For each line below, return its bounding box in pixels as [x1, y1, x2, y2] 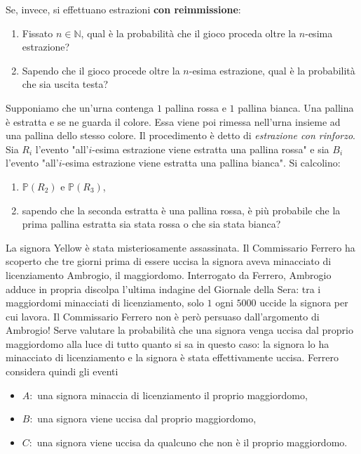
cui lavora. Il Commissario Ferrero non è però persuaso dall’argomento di [6, 309, 320, 323]
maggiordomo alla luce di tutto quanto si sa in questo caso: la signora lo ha [6, 336, 329, 351]
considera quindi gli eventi [6, 364, 118, 379]
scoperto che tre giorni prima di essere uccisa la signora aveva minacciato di [6, 254, 332, 268]
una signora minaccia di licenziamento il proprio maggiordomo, [37, 387, 308, 402]
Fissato [22, 25, 53, 40]
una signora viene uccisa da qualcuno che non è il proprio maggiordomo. [36, 434, 348, 449]
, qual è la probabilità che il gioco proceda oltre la [81, 25, 297, 40]
